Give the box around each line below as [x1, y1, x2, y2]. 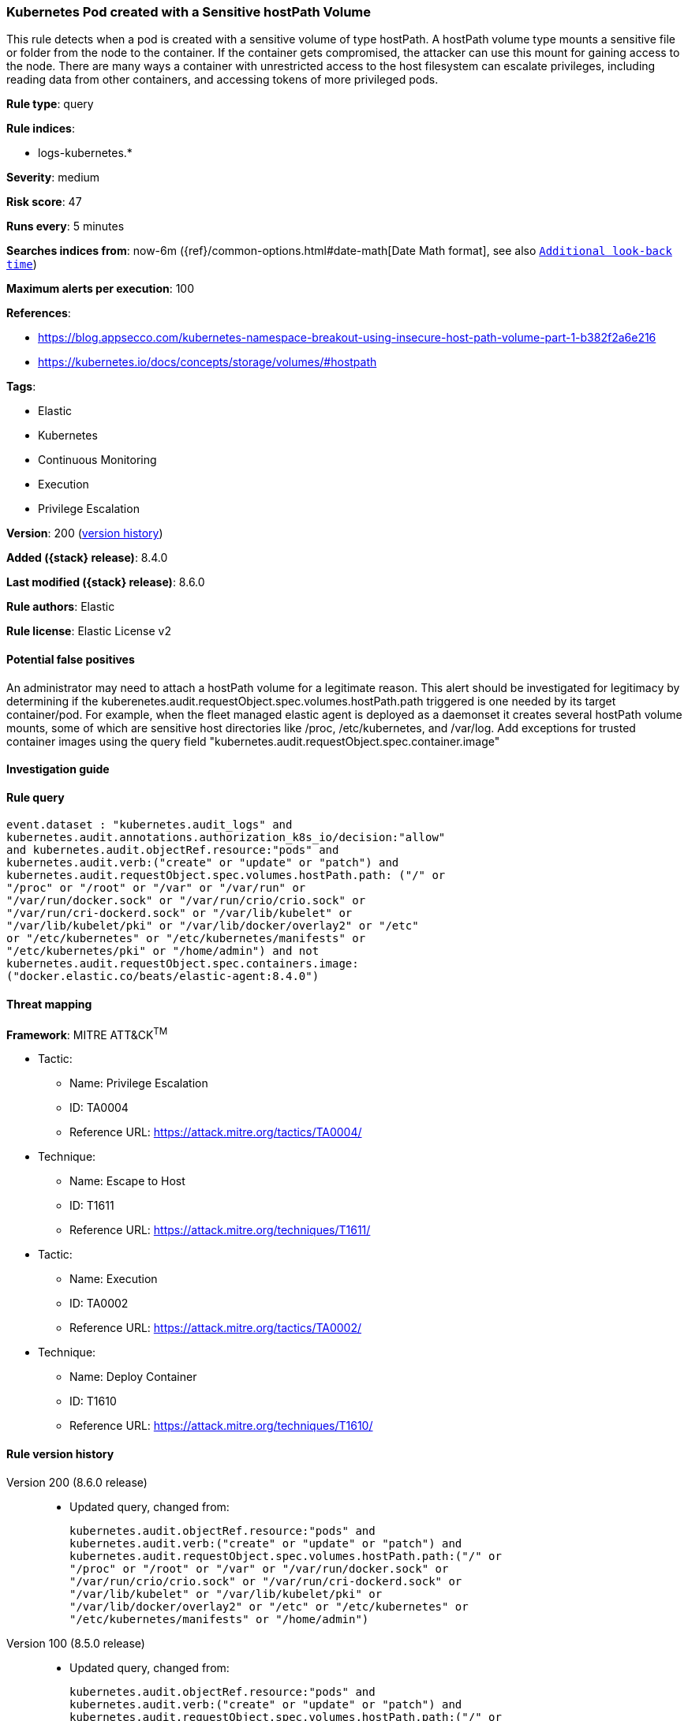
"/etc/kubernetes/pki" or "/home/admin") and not [6, 945, 320, 958]
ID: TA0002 [69, 1296, 129, 1311]
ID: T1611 [69, 1199, 114, 1213]
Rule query [6, 790, 65, 804]
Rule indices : [6, 122, 75, 136]
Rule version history [6, 1446, 114, 1461]
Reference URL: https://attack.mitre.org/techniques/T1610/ [69, 1419, 373, 1433]
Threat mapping [6, 997, 92, 1012]
